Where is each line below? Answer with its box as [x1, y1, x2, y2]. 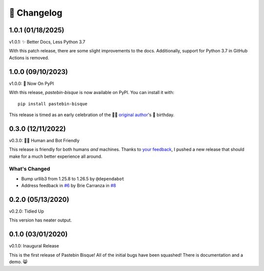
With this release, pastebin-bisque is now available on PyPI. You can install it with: [9, 90, 175, 96]
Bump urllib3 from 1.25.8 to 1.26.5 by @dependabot [21, 175, 125, 181]
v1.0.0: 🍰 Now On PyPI [9, 80, 54, 86]
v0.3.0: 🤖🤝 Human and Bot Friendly [9, 137, 80, 143]
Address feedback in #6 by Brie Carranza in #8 [21, 183, 116, 189]
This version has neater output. [9, 217, 72, 223]
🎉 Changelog [9, 7, 63, 18]
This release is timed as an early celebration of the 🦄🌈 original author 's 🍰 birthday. [9, 112, 175, 118]
